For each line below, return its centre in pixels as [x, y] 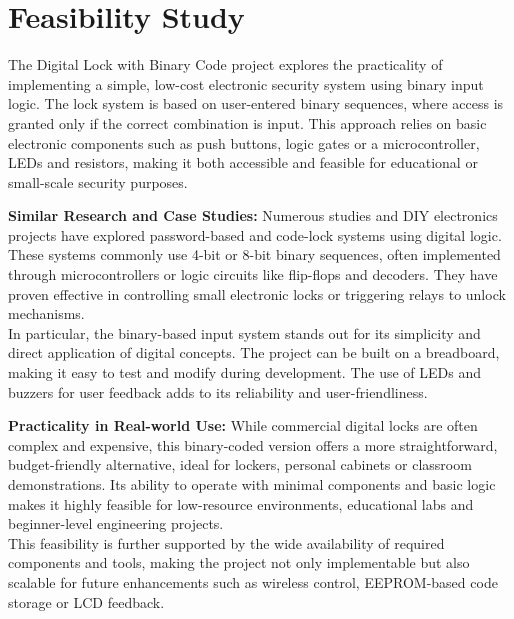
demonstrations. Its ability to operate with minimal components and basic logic [252, 484]
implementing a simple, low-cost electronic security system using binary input [246, 83]
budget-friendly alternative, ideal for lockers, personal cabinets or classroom [240, 464]
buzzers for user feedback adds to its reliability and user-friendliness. [218, 391]
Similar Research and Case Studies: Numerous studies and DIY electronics [253, 215]
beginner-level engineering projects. [116, 523]
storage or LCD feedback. [86, 601]
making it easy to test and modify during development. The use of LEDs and [245, 372]
